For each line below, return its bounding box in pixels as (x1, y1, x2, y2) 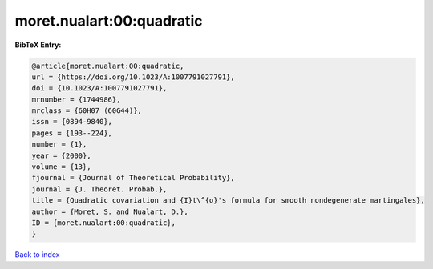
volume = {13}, (31, 163, 91, 171)
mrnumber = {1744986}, (31, 94, 121, 104)
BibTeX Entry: (14, 40, 62, 50)
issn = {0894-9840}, (31, 117, 112, 126)
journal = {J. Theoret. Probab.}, (31, 184, 168, 194)
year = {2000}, (31, 151, 91, 160)
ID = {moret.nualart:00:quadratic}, (31, 219, 176, 227)
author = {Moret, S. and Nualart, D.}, (31, 207, 188, 216)
